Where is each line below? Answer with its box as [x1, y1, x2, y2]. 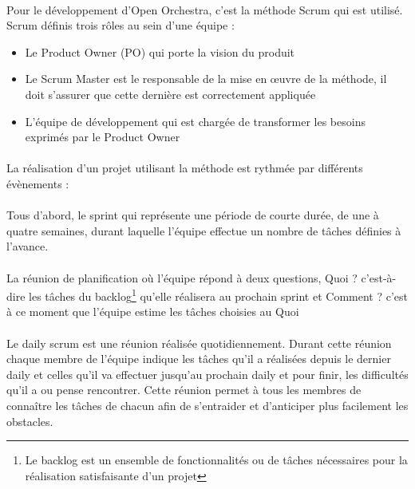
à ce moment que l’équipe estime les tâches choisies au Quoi [6, 303, 299, 320]
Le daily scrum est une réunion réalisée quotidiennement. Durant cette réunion [6, 334, 392, 351]
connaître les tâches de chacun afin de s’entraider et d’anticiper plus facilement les [6, 396, 409, 413]
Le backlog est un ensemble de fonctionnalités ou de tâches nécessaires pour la [25, 452, 408, 468]
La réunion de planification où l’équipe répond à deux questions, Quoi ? [6, 269, 358, 286]
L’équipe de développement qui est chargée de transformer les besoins [25, 112, 366, 129]
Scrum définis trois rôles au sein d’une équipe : [6, 17, 235, 34]
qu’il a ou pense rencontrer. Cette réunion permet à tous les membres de [6, 381, 362, 398]
